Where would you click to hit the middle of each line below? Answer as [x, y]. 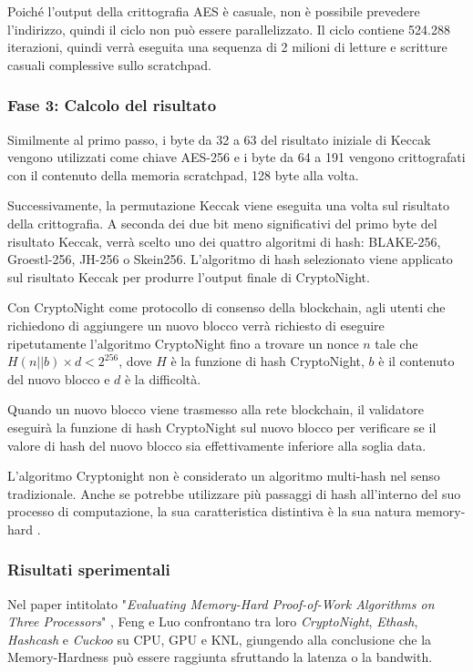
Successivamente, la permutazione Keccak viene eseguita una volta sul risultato [228, 205]
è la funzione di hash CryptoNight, [267, 361]
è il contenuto [416, 361]
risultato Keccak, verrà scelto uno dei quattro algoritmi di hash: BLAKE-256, [224, 241]
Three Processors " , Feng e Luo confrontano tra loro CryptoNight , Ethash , [213, 621]
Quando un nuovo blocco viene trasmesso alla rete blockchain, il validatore [216, 409]
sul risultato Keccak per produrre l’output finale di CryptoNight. [189, 276]
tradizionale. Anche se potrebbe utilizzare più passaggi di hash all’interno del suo [234, 493]
